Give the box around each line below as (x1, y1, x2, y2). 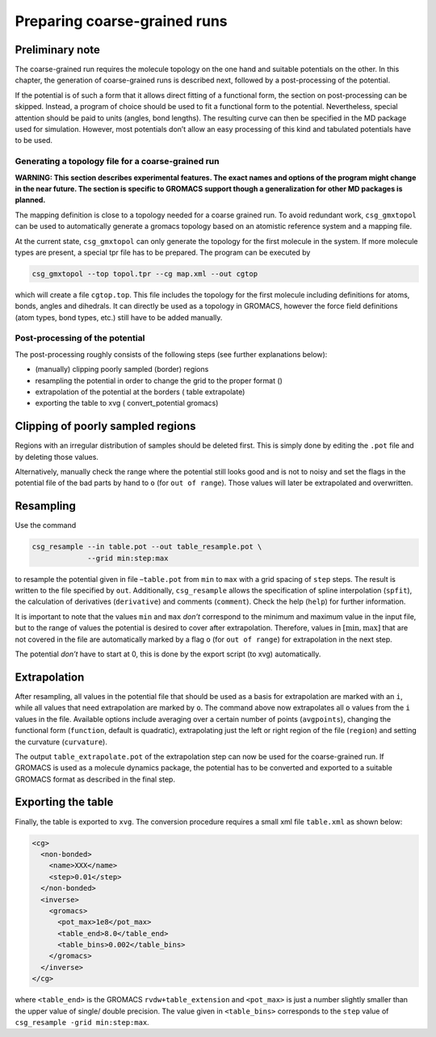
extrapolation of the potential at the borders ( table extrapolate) (35, 386, 245, 396)
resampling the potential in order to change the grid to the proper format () (35, 376, 283, 386)
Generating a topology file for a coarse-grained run (15, 156, 220, 167)
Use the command (15, 521, 77, 530)
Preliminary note (15, 43, 101, 57)
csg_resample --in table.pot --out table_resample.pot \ (31, 542, 262, 551)
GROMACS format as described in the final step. (15, 774, 175, 784)
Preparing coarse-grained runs (15, 12, 228, 30)
